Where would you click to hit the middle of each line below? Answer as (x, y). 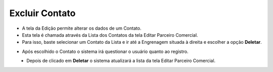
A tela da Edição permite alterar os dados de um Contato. (82, 28)
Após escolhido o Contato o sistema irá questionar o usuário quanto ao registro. (105, 51)
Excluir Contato (42, 13)
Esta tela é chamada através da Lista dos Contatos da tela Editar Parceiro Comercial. (110, 35)
